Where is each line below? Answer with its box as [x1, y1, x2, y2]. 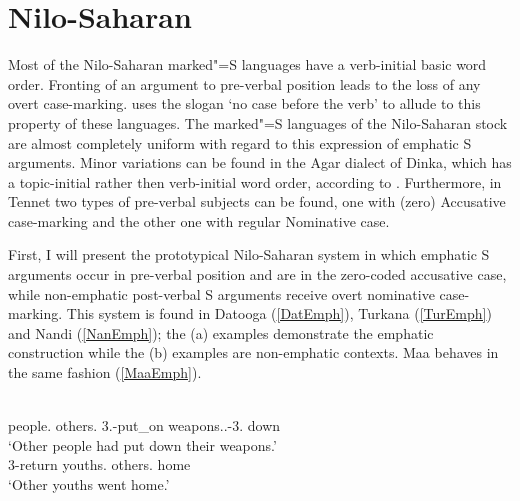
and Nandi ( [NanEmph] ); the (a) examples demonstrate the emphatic [8, 322, 434, 343]
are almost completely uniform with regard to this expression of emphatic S [8, 132, 472, 153]
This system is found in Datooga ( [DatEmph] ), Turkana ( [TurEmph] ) [66, 303, 492, 324]
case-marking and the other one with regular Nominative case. [8, 210, 390, 231]
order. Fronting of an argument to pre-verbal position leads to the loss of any [8, 73, 481, 94]
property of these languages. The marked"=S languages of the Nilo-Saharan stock [8, 112, 508, 133]
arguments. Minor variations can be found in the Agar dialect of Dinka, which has [8, 152, 512, 173]
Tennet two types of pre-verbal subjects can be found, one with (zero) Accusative [8, 191, 506, 212]
